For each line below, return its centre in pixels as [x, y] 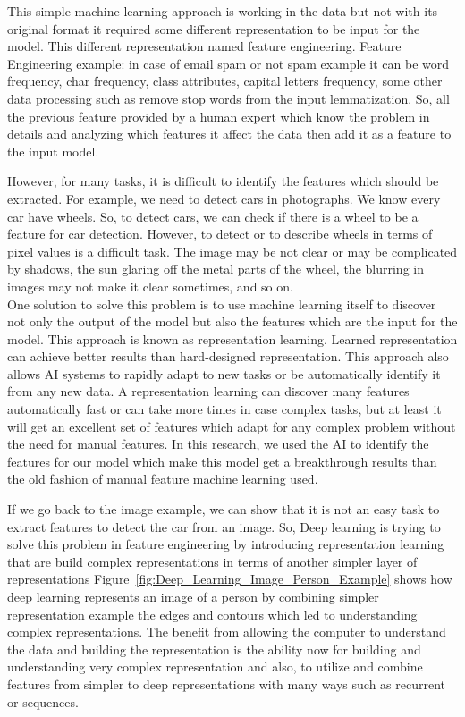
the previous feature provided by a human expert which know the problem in [219, 116]
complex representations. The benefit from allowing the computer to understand [227, 632]
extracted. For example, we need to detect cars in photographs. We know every [224, 198]
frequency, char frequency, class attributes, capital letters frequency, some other [225, 81]
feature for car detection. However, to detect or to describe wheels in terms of [220, 234]
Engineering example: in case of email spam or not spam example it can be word [228, 63]
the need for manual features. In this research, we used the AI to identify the [218, 444]
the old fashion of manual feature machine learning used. [163, 479]
